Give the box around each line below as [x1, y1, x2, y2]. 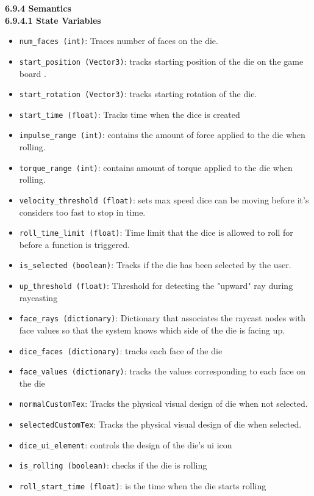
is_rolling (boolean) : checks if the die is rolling [19, 459, 207, 472]
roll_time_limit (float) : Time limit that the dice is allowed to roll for [19, 226, 293, 239]
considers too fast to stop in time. [19, 205, 146, 218]
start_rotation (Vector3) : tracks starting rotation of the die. [19, 87, 257, 100]
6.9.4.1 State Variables [5, 13, 101, 26]
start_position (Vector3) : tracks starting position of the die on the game [19, 54, 304, 67]
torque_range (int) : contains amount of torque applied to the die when [19, 161, 293, 173]
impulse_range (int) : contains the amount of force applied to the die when [19, 128, 305, 141]
